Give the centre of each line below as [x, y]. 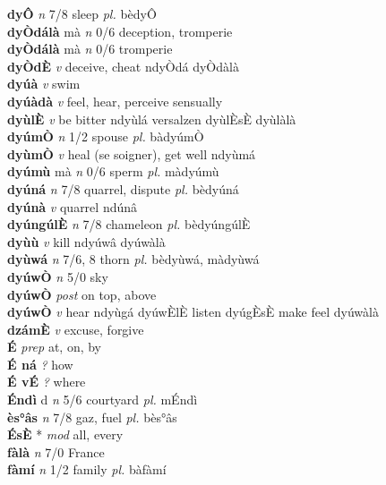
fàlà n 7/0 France [56, 451]
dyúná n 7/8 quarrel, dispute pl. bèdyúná [123, 188]
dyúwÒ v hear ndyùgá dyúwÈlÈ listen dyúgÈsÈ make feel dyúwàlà [193, 312]
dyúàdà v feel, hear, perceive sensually [115, 101]
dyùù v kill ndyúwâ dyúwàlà [86, 241]
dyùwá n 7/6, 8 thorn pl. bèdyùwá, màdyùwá [133, 259]
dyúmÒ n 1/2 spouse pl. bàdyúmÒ [106, 136]
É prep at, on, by [55, 347]
